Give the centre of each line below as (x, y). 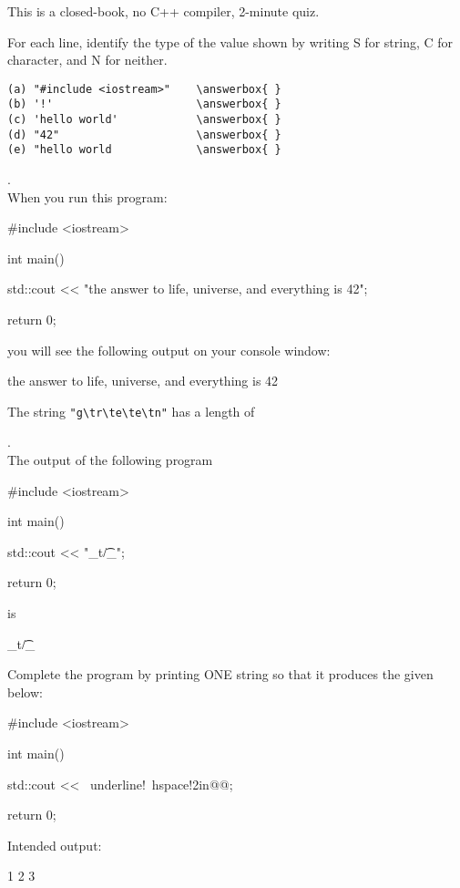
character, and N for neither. (87, 60)
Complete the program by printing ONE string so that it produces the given (220, 674)
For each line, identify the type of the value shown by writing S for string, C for (230, 41)
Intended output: (55, 845)
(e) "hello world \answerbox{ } (144, 150)
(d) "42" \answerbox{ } (144, 134)
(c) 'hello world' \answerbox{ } (144, 120)
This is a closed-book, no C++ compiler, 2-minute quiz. (164, 11)
